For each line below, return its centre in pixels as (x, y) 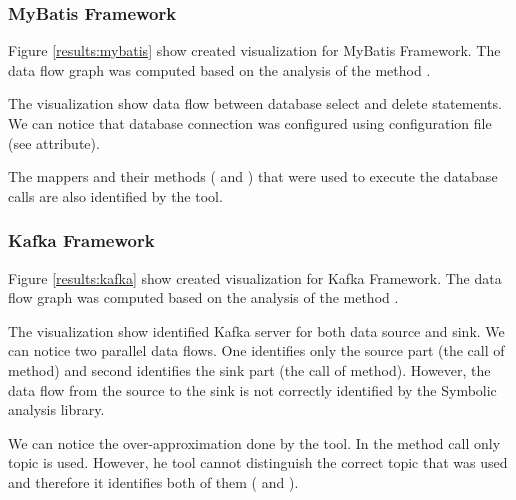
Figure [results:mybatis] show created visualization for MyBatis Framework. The (254, 50)
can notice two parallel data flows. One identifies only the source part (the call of (256, 350)
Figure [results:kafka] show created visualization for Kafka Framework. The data (255, 277)
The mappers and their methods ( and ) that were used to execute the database (253, 176)
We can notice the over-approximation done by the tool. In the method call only (254, 442)
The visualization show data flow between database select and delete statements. (255, 103)
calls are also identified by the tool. (115, 195)
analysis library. (56, 409)
